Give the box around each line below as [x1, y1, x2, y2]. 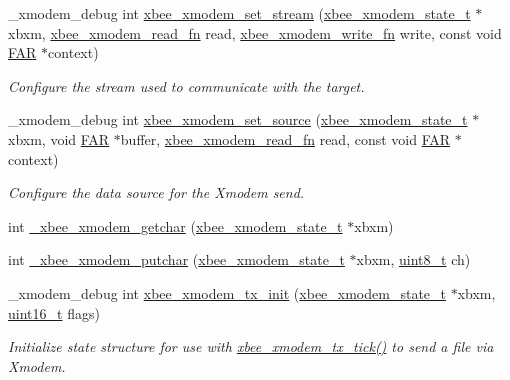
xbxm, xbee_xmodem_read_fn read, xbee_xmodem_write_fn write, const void [8, 22, 502, 43]
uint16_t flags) [8, 302, 100, 323]
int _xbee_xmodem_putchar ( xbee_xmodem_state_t [8, 249, 345, 270]
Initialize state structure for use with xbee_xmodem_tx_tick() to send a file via [8, 336, 494, 357]
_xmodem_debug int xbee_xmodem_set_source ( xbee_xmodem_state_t [8, 109, 468, 130]
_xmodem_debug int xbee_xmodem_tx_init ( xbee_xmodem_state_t [8, 282, 446, 303]
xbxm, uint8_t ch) [356, 249, 471, 270]
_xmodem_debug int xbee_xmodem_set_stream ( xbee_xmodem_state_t [8, 3, 471, 23]
